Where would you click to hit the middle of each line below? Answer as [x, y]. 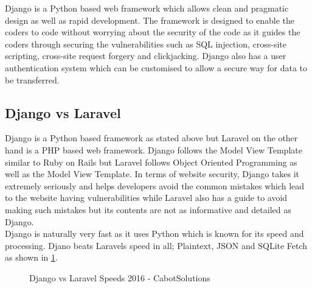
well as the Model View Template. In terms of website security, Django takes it [152, 174]
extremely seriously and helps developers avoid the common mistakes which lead [155, 185]
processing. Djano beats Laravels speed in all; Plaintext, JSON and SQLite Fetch [156, 245]
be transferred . [32, 79]
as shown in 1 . [31, 257]
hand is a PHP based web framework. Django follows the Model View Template [154, 149]
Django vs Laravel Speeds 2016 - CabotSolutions [120, 277]
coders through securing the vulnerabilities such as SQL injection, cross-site [146, 44]
